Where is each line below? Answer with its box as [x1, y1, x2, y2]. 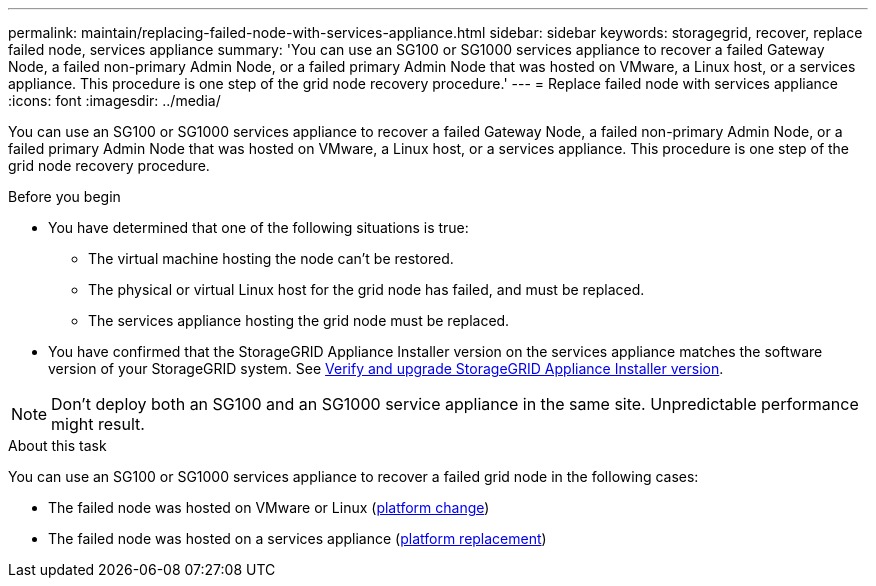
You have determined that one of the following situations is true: [48, 219, 469, 236]
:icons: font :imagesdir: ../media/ [8, 92, 221, 109]
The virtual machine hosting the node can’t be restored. [88, 250, 454, 267]
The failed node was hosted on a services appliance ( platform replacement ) [48, 530, 547, 547]
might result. [51, 414, 145, 434]
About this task [8, 437, 107, 454]
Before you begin [8, 188, 121, 205]
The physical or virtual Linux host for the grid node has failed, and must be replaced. [88, 281, 645, 298]
